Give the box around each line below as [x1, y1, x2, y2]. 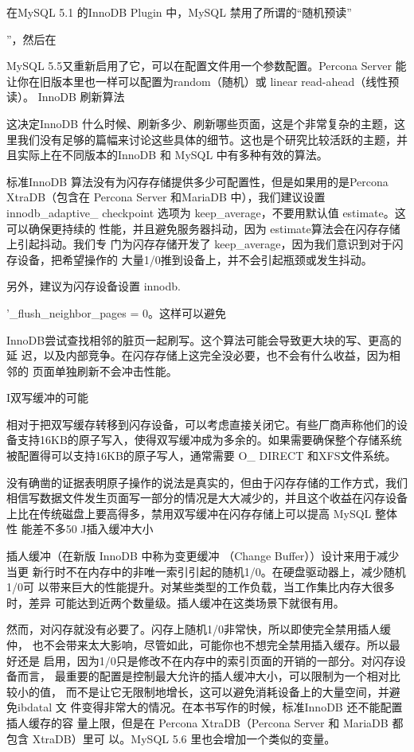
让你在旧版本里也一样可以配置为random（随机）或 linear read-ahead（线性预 [6, 72, 400, 89]
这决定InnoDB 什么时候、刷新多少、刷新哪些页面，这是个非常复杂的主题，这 [6, 115, 405, 131]
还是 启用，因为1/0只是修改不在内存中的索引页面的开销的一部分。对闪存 [17, 652, 395, 668]
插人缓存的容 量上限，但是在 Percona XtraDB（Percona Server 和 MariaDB [6, 714, 389, 731]
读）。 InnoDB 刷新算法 [6, 88, 125, 105]
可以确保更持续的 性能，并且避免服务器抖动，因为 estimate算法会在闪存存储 [6, 220, 400, 236]
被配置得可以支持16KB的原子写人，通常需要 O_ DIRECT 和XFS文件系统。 [6, 447, 396, 464]
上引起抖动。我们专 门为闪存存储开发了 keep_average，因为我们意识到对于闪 [6, 236, 404, 252]
